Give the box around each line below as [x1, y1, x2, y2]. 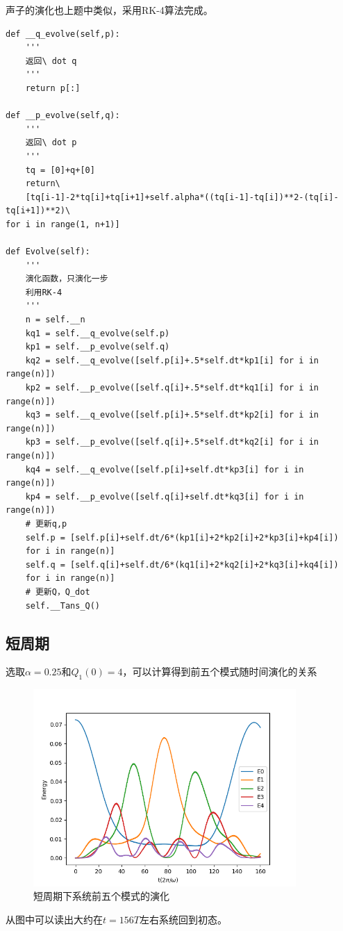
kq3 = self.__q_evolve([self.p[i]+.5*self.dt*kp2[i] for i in [25, 410, 319, 420]
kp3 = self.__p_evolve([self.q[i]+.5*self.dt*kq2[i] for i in [25, 437, 319, 447]
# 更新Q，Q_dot [25, 586, 90, 597]
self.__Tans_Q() [25, 600, 101, 611]
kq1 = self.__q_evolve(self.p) [25, 328, 170, 338]
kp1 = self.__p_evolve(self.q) [25, 342, 170, 352]
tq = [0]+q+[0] [25, 165, 95, 175]
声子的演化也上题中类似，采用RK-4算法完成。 [6, 3, 213, 17]
